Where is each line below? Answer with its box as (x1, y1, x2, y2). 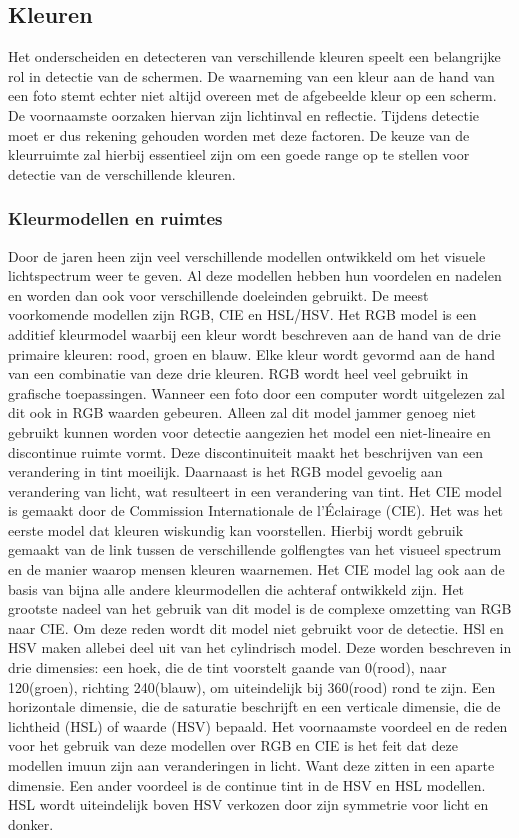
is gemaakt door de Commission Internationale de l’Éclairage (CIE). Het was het (8, 500, 504, 521)
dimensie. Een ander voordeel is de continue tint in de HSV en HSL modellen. (8, 774, 486, 795)
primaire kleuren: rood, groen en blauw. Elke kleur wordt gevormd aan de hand (8, 343, 496, 364)
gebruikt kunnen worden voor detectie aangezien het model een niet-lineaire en (8, 421, 491, 442)
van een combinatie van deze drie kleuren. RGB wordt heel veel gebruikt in (8, 363, 469, 384)
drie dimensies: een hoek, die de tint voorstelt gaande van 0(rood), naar (8, 657, 447, 678)
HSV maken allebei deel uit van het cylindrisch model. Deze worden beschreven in (8, 637, 512, 658)
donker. (8, 813, 54, 834)
